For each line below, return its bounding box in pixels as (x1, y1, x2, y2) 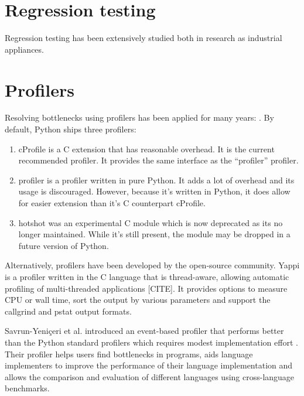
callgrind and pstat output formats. (5, 305, 132, 317)
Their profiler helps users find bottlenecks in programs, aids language (5, 347, 253, 360)
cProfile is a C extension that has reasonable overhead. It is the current (18, 142, 275, 155)
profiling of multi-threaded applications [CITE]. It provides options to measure (5, 282, 288, 294)
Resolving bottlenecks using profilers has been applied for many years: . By (5, 111, 274, 124)
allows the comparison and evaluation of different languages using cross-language (5, 370, 295, 383)
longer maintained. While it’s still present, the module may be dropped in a (18, 228, 291, 240)
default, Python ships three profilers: (5, 123, 136, 135)
